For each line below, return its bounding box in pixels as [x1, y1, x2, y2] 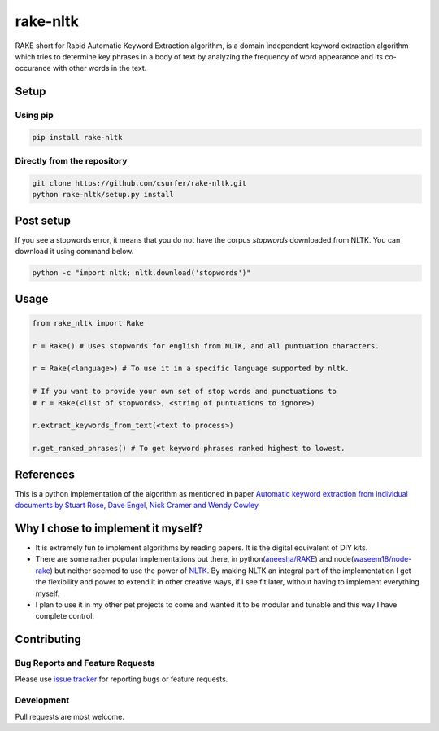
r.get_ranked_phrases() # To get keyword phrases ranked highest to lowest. [32, 444, 346, 453]
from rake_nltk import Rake [32, 318, 144, 327]
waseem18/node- [354, 554, 412, 564]
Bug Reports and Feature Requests [15, 658, 155, 669]
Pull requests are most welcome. [15, 711, 125, 721]
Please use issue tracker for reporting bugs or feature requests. [15, 674, 228, 684]
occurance [15, 63, 52, 73]
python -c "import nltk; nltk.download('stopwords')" [32, 269, 251, 278]
